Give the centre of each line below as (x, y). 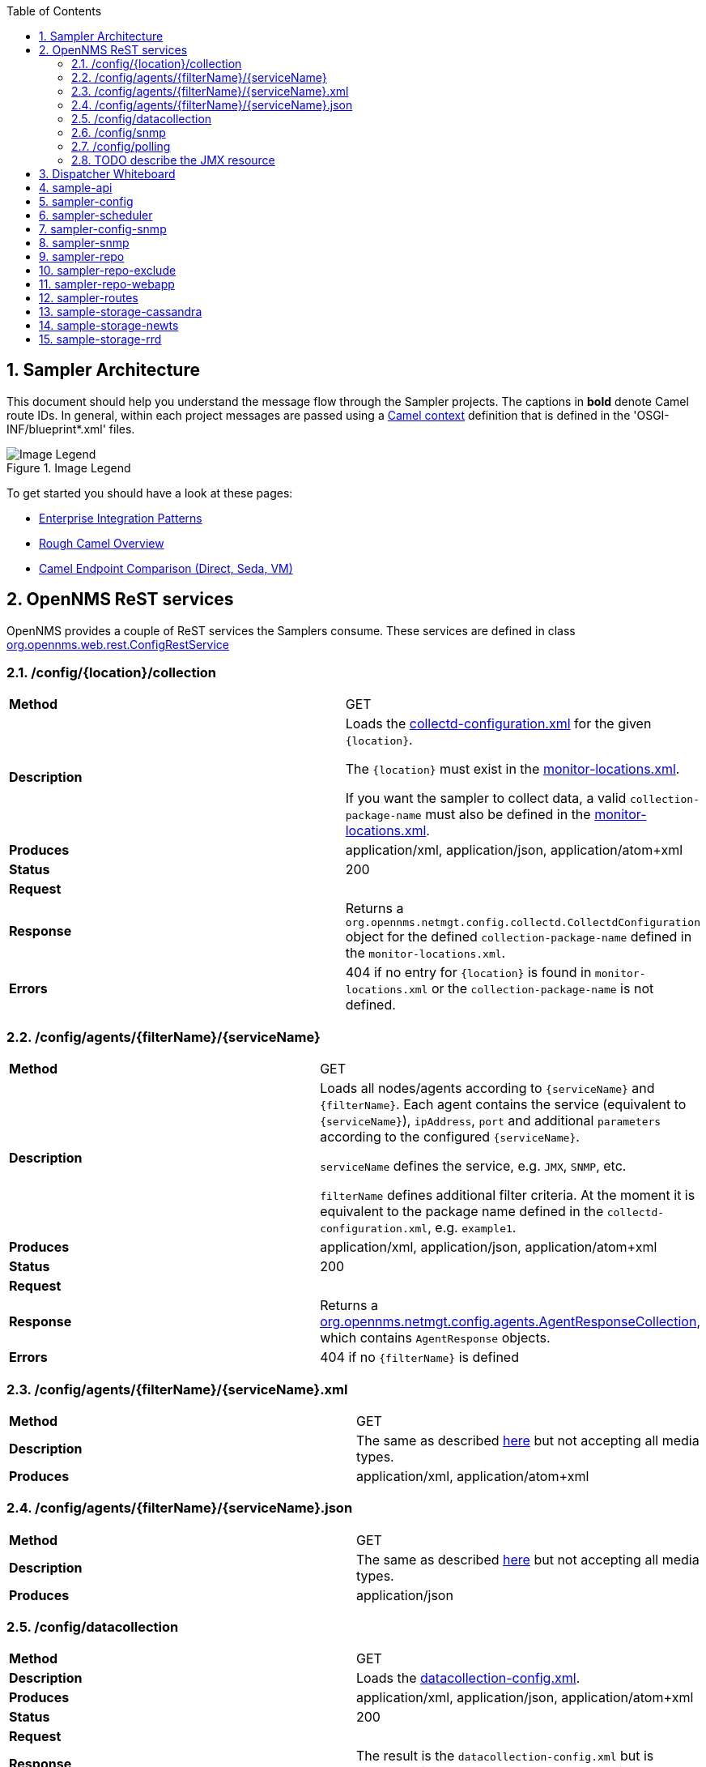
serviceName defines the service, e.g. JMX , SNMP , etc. (473, 1166)
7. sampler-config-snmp (103, 229)
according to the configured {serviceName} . (450, 1137)
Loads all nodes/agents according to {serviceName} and (487, 1088)
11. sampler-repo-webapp (107, 284)
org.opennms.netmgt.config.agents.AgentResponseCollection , (510, 1322)
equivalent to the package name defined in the (462, 1212)
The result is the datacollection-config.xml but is (505, 1756)
